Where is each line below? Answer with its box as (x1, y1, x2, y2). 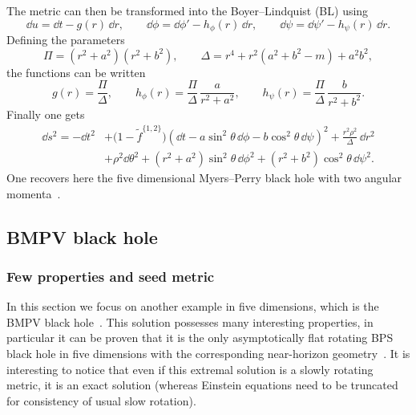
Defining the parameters (6, 31, 125, 48)
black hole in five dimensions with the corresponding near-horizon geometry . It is (6, 344, 410, 361)
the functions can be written (6, 63, 146, 80)
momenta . (6, 185, 61, 201)
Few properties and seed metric (6, 266, 215, 286)
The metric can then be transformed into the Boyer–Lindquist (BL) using (6, 2, 369, 18)
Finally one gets (6, 105, 85, 122)
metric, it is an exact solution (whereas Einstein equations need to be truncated (6, 376, 398, 393)
